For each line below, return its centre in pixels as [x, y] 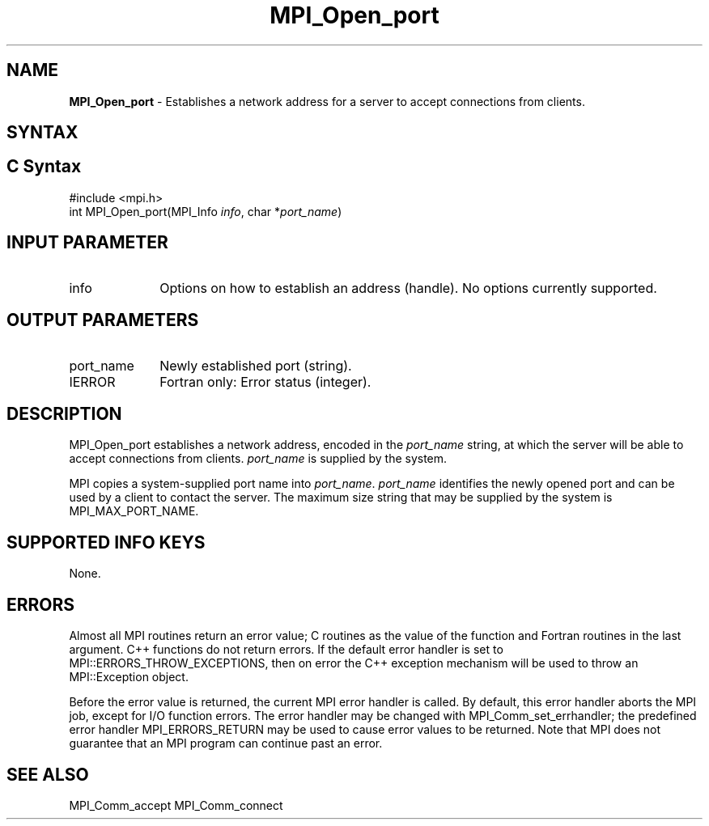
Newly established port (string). [256, 365]
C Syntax [44, 167]
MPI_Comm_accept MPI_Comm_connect [176, 805]
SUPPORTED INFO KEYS [106, 542]
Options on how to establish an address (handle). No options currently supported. [408, 288]
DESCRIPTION [64, 413]
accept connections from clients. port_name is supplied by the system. [258, 459]
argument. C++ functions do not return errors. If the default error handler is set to [286, 650]
